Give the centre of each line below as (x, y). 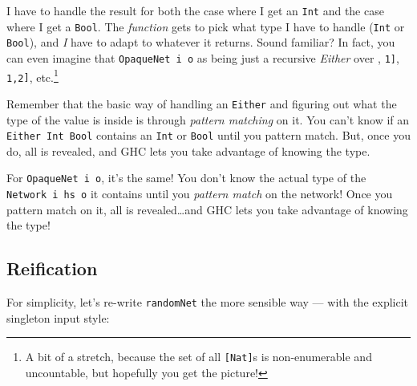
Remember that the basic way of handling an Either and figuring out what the (202, 103)
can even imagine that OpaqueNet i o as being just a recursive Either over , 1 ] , (203, 57)
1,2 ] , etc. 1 (32, 75)
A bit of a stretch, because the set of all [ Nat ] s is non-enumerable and (198, 357)
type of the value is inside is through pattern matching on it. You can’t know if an (208, 119)
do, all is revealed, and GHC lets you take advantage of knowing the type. (188, 150)
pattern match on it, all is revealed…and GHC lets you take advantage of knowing (207, 209)
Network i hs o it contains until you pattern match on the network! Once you (200, 194)
